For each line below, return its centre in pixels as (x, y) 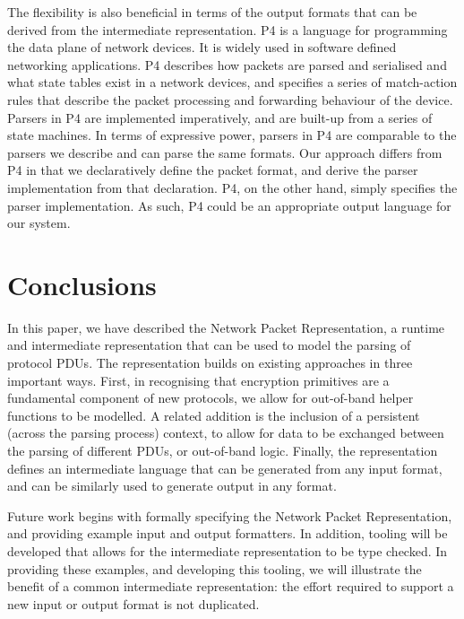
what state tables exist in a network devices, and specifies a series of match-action (232, 82)
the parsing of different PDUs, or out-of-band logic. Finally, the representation (223, 450)
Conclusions (82, 284)
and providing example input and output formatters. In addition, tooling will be (228, 533)
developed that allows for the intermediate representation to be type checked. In (228, 550)
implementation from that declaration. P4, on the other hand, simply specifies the (232, 187)
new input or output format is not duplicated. (133, 603)
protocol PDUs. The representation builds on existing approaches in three (210, 363)
